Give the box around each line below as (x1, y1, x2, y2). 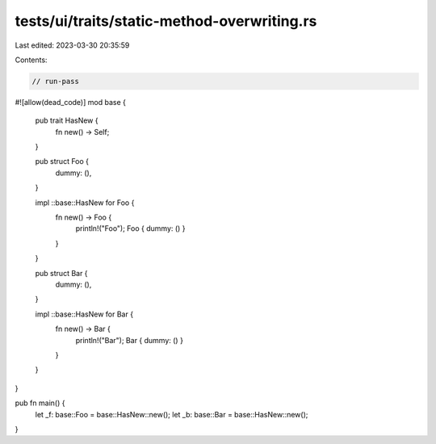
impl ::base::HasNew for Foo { (35, 198, 135, 207)
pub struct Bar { (35, 268, 88, 278)
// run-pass (31, 77, 80, 86)
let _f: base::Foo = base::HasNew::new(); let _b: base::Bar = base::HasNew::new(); (35, 409, 308, 419)
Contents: (15, 55, 48, 65)
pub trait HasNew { (35, 115, 99, 125)
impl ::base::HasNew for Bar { (35, 309, 133, 319)
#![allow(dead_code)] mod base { (15, 97, 127, 107)
